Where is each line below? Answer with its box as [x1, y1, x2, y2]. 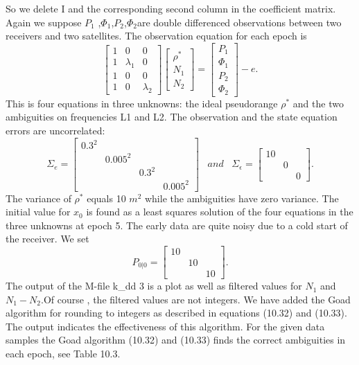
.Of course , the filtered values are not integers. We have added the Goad [41, 292, 351, 306]
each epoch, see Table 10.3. [6, 346, 121, 361]
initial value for [6, 204, 71, 219]
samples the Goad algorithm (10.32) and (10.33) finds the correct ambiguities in [6, 332, 346, 347]
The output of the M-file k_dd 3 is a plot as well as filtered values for [6, 278, 302, 293]
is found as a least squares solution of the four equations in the [86, 204, 353, 219]
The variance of [6, 190, 71, 205]
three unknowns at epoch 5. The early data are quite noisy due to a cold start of [6, 217, 348, 232]
